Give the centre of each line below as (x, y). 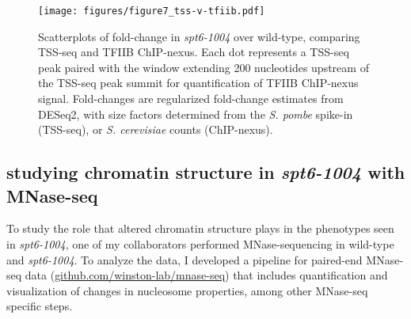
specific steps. (40, 306)
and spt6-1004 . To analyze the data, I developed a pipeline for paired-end (185, 259)
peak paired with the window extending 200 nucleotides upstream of (204, 67)
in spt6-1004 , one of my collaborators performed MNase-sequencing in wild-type (200, 244)
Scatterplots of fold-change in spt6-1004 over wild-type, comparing (199, 36)
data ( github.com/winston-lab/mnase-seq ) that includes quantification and (206, 275)
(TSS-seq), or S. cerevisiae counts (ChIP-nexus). (156, 129)
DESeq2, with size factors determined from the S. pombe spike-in (196, 114)
